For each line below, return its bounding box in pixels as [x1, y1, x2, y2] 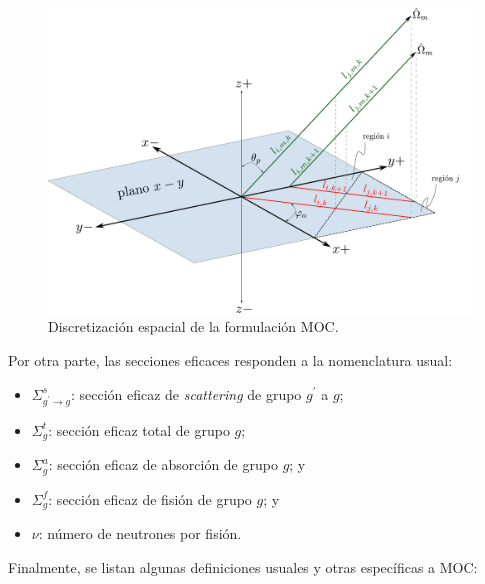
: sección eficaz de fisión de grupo [48, 488, 252, 509]
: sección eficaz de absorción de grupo [48, 454, 278, 475]
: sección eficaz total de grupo [48, 419, 230, 440]
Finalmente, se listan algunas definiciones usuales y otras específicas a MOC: [8, 556, 478, 577]
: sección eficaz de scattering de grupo [70, 383, 302, 404]
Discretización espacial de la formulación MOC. [48, 316, 339, 337]
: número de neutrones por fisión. [38, 523, 242, 544]
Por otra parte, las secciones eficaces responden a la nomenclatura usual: [8, 349, 453, 370]
